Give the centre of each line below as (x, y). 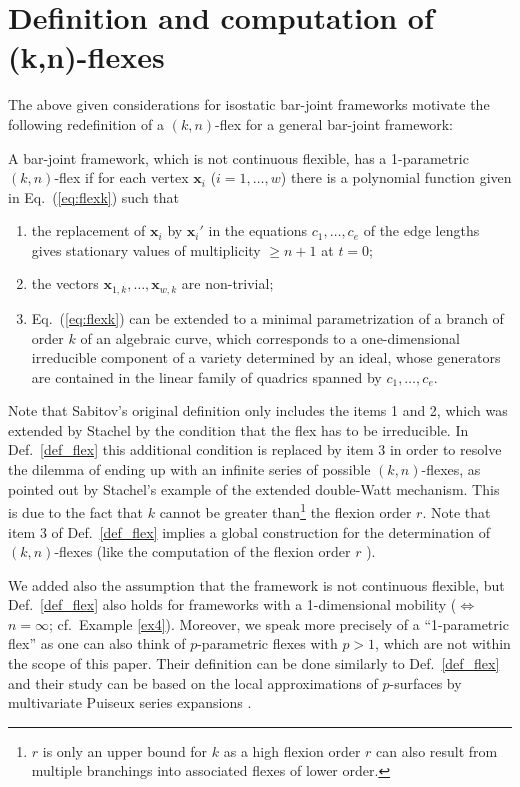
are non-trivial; (227, 283)
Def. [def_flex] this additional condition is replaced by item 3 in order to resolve (255, 449)
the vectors (65, 283)
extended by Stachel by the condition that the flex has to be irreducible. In (238, 429)
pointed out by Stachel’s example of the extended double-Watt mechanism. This (254, 488)
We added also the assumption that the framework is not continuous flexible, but (256, 584)
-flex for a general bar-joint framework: (334, 123)
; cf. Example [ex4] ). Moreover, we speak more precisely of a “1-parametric (279, 623)
